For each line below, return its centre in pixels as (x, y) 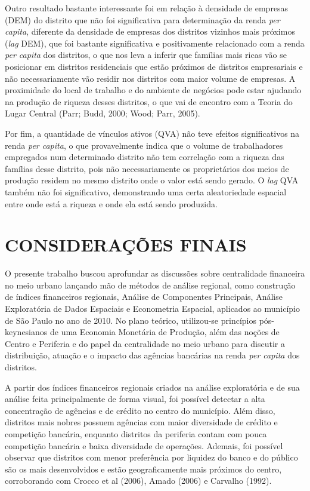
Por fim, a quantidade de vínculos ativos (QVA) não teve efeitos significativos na (152, 133)
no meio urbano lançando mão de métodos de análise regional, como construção (150, 285)
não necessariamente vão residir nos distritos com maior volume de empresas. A (150, 78)
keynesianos (26, 332)
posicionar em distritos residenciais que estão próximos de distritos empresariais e (154, 66)
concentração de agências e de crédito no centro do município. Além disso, (140, 410)
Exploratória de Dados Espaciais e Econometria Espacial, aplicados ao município (152, 308)
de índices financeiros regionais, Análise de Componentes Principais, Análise (144, 297)
